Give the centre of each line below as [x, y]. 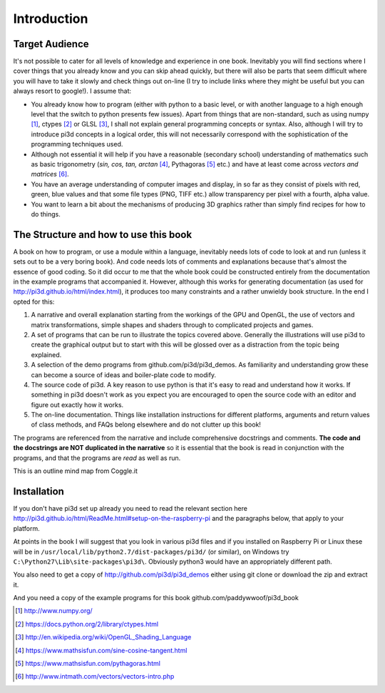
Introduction [51, 19]
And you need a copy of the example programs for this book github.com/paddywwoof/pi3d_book [156, 598]
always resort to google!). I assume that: [72, 91]
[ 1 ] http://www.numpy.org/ [54, 611]
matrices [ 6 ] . [50, 174]
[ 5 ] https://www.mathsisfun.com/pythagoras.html [88, 664]
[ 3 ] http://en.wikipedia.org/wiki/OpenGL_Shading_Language [103, 637]
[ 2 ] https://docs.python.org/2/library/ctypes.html [87, 624]
